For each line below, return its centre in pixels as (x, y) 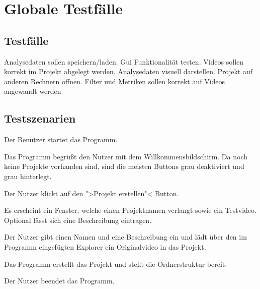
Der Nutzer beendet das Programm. (59, 281)
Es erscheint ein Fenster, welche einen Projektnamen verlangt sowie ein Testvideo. (130, 210)
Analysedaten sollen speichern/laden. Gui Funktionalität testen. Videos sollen (124, 61)
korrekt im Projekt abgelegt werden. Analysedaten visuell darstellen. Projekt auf (128, 71)
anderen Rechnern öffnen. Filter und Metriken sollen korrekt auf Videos (115, 81)
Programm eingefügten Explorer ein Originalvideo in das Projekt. (105, 246)
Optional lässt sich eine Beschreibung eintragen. (78, 220)
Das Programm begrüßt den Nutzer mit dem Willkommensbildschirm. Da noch (126, 156)
